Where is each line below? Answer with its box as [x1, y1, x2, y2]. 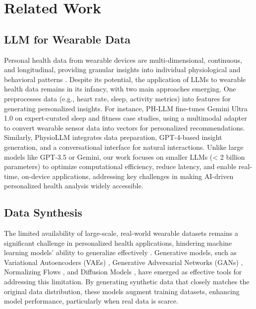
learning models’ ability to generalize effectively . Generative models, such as [4, 247, 237, 258]
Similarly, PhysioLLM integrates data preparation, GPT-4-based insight [4, 132, 222, 142]
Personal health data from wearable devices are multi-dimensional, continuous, [4, 54, 242, 65]
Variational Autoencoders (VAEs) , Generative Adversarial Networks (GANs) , [4, 257, 243, 267]
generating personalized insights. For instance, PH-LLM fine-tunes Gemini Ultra [4, 103, 248, 113]
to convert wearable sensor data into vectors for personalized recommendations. [4, 122, 245, 132]
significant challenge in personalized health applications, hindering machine [4, 237, 232, 248]
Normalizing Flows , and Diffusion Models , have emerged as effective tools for [4, 266, 242, 277]
